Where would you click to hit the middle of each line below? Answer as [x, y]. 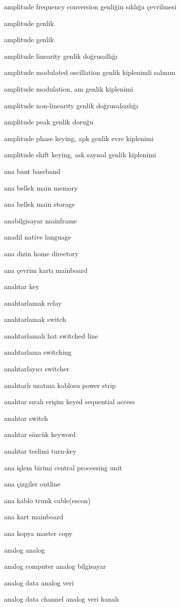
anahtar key [22, 286]
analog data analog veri [39, 582]
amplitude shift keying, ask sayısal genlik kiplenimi [80, 155]
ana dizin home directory [41, 253]
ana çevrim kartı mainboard [46, 270]
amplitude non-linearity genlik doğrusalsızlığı [71, 105]
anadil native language [38, 237]
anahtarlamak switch [35, 319]
